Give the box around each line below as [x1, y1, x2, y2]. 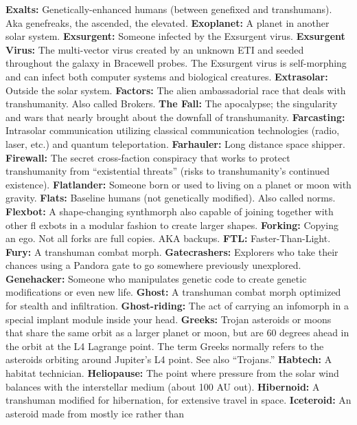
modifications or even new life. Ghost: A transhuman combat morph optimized [5, 285, 341, 299]
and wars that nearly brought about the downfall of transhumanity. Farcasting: [5, 109, 345, 124]
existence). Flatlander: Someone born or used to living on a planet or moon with [5, 177, 352, 191]
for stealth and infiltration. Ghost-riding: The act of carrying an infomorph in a [5, 298, 349, 313]
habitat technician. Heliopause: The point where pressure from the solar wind [5, 366, 339, 380]
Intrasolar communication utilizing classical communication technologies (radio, [5, 123, 340, 138]
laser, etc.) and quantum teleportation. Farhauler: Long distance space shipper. [5, 136, 345, 151]
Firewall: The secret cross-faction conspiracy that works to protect [5, 150, 290, 164]
